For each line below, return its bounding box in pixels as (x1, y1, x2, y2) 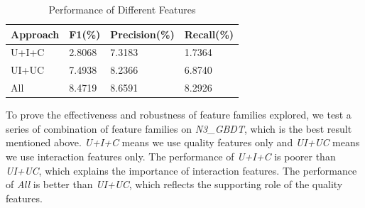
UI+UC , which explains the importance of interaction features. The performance (6, 163, 357, 177)
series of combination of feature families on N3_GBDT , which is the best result (6, 121, 352, 136)
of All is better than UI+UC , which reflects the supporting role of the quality (6, 177, 343, 192)
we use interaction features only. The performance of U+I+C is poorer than (6, 149, 336, 163)
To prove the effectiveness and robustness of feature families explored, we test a (6, 107, 352, 122)
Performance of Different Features (48, 2, 196, 16)
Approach (11, 26, 60, 41)
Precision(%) (110, 26, 175, 41)
